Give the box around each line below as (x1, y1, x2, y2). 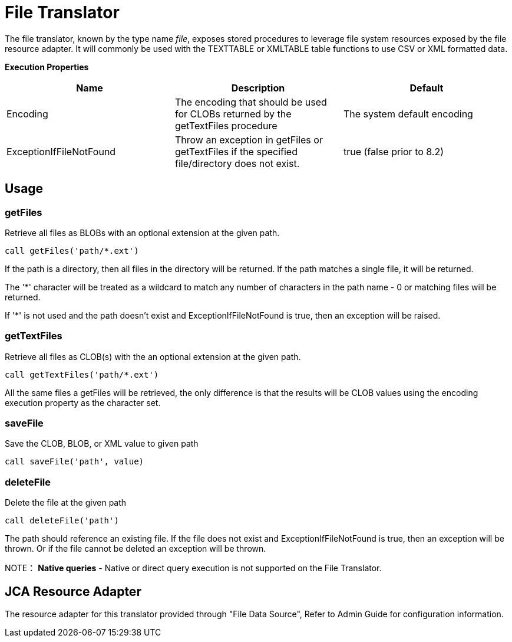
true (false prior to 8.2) (343, 145, 444, 158)
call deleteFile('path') (5, 516, 119, 526)
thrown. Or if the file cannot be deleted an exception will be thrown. (5, 543, 266, 554)
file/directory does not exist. (174, 157, 300, 169)
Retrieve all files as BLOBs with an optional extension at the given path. (5, 227, 280, 238)
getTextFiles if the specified (174, 145, 298, 158)
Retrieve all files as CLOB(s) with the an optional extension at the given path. (5, 351, 301, 362)
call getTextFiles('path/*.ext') (5, 369, 159, 379)
